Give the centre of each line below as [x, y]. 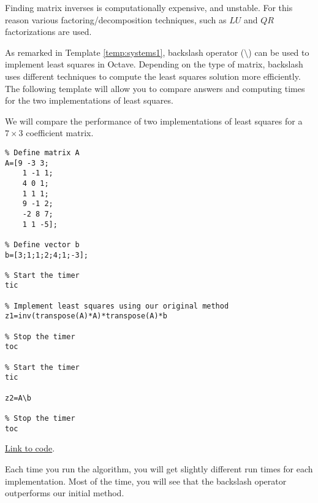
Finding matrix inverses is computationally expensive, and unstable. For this [149, 7]
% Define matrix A [42, 152]
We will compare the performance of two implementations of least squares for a [154, 121]
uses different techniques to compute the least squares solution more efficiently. [153, 76]
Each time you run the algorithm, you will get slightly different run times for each [159, 468]
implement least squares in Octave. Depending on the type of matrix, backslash [154, 64]
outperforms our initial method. [65, 493]
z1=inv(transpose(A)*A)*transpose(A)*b [86, 316]
